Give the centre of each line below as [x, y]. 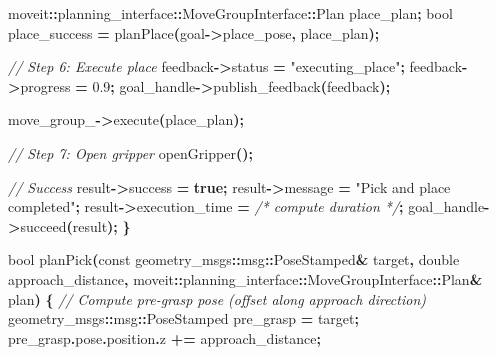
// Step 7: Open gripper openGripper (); [130, 152]
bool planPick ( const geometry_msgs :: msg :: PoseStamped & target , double [234, 259]
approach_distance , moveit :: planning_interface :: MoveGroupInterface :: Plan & [245, 278]
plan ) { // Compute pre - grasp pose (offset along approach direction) [217, 298]
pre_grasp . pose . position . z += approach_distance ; [164, 337]
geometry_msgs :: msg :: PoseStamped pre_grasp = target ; [183, 318]
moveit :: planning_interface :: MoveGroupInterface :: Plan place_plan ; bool [230, 13]
